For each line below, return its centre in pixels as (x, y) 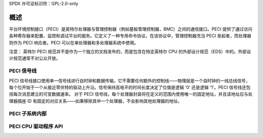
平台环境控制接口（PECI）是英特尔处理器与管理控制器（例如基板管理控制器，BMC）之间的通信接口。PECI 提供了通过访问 (131, 29)
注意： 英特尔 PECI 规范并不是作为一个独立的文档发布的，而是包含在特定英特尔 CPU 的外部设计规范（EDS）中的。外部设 (130, 52)
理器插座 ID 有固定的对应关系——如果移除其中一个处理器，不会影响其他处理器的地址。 (95, 101)
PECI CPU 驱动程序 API (36, 126)
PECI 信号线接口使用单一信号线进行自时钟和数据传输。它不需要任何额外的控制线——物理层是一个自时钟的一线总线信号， (130, 81)
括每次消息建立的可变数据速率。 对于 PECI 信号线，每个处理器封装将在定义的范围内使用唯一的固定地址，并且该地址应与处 (131, 94)
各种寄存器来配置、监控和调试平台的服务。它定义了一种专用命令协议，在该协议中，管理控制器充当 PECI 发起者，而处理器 (130, 36)
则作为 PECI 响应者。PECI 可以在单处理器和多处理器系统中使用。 (74, 43)
